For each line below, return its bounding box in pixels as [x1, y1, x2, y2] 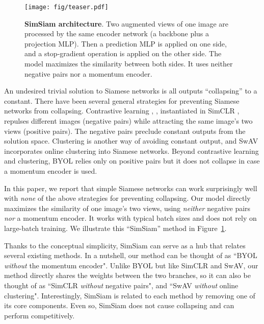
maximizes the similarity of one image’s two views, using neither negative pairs [4, 202, 251, 213]
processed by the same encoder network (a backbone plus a [24, 28, 209, 39]
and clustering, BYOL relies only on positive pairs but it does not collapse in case [4, 155, 260, 166]
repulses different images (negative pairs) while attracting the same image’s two [4, 115, 253, 126]
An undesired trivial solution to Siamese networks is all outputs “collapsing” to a [4, 85, 257, 96]
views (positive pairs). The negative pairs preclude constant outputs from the [4, 125, 246, 136]
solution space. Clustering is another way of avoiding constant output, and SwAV [4, 135, 258, 146]
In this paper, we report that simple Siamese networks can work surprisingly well [4, 182, 257, 193]
